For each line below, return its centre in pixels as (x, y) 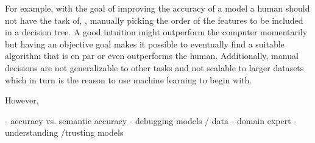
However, (22, 100)
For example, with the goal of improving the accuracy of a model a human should (157, 8)
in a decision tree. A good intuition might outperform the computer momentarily (156, 32)
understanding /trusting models (64, 132)
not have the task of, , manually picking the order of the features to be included (154, 20)
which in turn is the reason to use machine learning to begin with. (129, 79)
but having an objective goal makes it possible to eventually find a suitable (145, 44)
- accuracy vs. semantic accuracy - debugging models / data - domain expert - (151, 120)
